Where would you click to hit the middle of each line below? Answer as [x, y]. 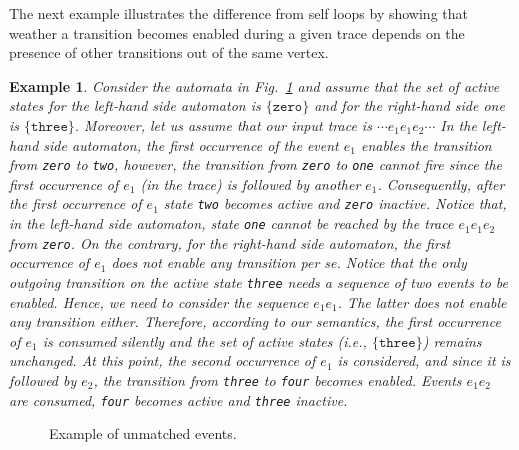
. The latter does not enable [422, 301]
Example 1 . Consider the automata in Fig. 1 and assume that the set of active [254, 85]
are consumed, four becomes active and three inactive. [178, 399]
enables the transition [426, 144]
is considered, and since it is [424, 360]
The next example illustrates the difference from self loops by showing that [238, 13]
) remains [452, 340]
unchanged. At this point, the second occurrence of [162, 360]
